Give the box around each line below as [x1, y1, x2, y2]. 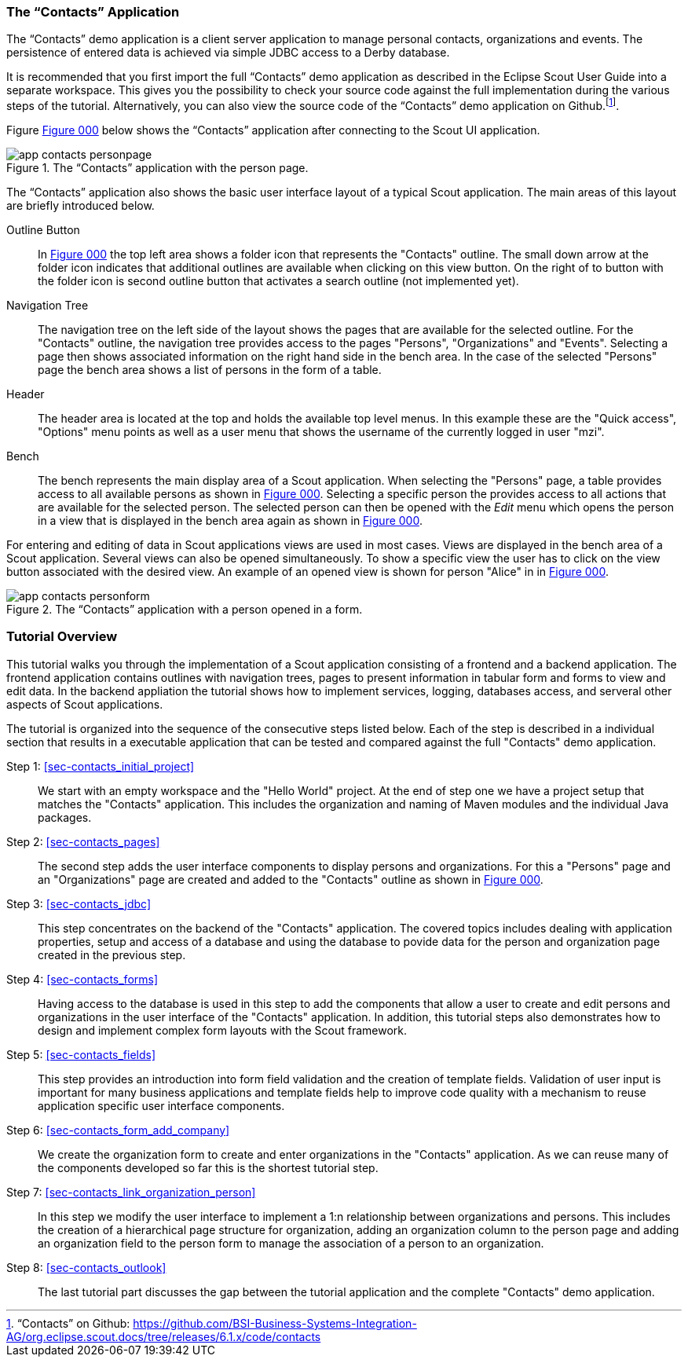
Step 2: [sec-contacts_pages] [6, 834, 160, 848]
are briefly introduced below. [6, 199, 155, 213]
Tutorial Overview [6, 628, 118, 645]
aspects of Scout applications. [6, 697, 163, 711]
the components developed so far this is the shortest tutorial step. [38, 1160, 379, 1174]
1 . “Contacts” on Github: [6, 1316, 130, 1330]
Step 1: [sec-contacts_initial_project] [6, 759, 195, 773]
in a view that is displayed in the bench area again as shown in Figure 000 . [38, 514, 423, 528]
